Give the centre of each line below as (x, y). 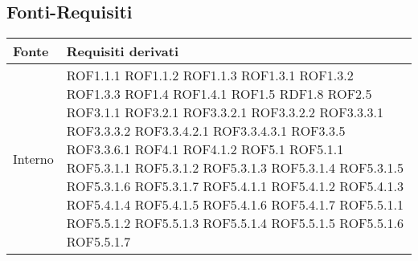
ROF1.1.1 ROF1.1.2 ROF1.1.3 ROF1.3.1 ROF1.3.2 (210, 75)
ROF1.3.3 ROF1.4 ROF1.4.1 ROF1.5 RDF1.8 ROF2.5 (219, 94)
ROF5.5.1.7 (98, 242)
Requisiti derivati (122, 51)
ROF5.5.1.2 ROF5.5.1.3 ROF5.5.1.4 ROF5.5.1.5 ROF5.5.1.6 (235, 223)
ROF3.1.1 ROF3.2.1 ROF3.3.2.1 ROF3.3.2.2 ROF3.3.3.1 (225, 112)
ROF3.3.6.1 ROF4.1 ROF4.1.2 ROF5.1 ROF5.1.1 (205, 149)
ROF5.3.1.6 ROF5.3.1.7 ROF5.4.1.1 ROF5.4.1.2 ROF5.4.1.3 (235, 186)
